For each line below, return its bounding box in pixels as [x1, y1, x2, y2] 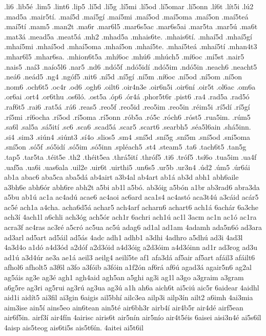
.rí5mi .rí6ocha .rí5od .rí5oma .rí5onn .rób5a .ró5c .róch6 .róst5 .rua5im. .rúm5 [4, 111, 251, 122]
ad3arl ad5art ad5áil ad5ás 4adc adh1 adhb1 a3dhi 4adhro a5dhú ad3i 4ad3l [4, 232, 243, 242]
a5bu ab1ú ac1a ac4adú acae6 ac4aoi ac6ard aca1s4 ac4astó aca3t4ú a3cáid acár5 [4, 192, 259, 202]
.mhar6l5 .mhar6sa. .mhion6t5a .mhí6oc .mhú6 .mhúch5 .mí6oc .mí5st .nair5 [4, 51, 244, 61]
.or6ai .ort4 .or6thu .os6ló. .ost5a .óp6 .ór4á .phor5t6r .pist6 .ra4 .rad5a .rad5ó [4, 91, 250, 102]
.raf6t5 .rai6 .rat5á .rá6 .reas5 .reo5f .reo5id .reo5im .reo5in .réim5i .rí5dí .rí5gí [4, 101, 250, 112]
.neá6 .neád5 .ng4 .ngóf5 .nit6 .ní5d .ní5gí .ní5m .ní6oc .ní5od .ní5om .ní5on [4, 71, 242, 82]
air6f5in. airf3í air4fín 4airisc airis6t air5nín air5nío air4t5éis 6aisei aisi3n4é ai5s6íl [4, 312, 261, 323]
